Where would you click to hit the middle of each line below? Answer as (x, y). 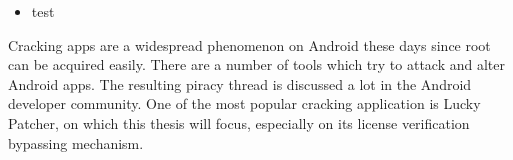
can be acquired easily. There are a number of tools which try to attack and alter (256, 64)
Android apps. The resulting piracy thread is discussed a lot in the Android (240, 83)
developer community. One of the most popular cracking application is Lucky (244, 103)
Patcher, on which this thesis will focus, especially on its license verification (239, 122)
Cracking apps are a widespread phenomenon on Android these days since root (249, 44)
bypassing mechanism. (76, 142)
